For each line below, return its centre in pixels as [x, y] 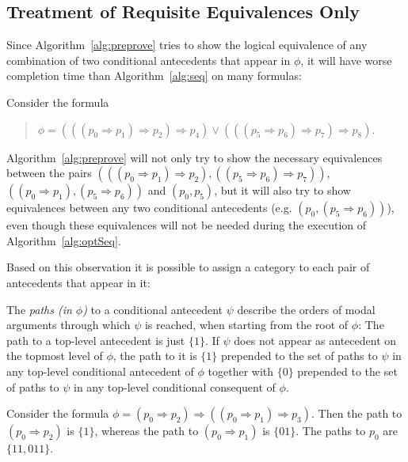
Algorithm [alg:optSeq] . [64, 240]
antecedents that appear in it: [78, 282]
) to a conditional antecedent [153, 309]
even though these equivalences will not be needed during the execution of [187, 225]
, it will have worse [346, 60]
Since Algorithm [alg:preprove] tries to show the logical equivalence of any [187, 45]
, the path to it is [155, 356]
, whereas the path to [147, 431]
